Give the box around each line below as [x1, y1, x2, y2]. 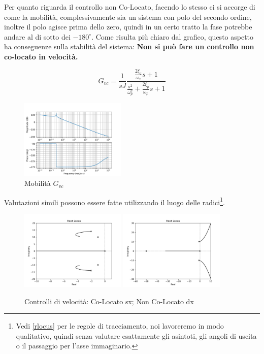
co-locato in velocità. [4, 51, 78, 61]
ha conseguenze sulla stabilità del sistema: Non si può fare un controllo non [4, 41, 254, 52]
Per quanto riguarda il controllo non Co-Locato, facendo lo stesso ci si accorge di [4, 2, 255, 12]
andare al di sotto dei [4, 31, 71, 42]
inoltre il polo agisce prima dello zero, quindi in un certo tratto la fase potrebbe [4, 21, 252, 32]
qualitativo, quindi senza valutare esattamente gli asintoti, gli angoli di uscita [16, 330, 257, 341]
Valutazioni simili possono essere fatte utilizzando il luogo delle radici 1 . [4, 195, 225, 207]
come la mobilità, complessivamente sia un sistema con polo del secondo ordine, [4, 11, 252, 22]
